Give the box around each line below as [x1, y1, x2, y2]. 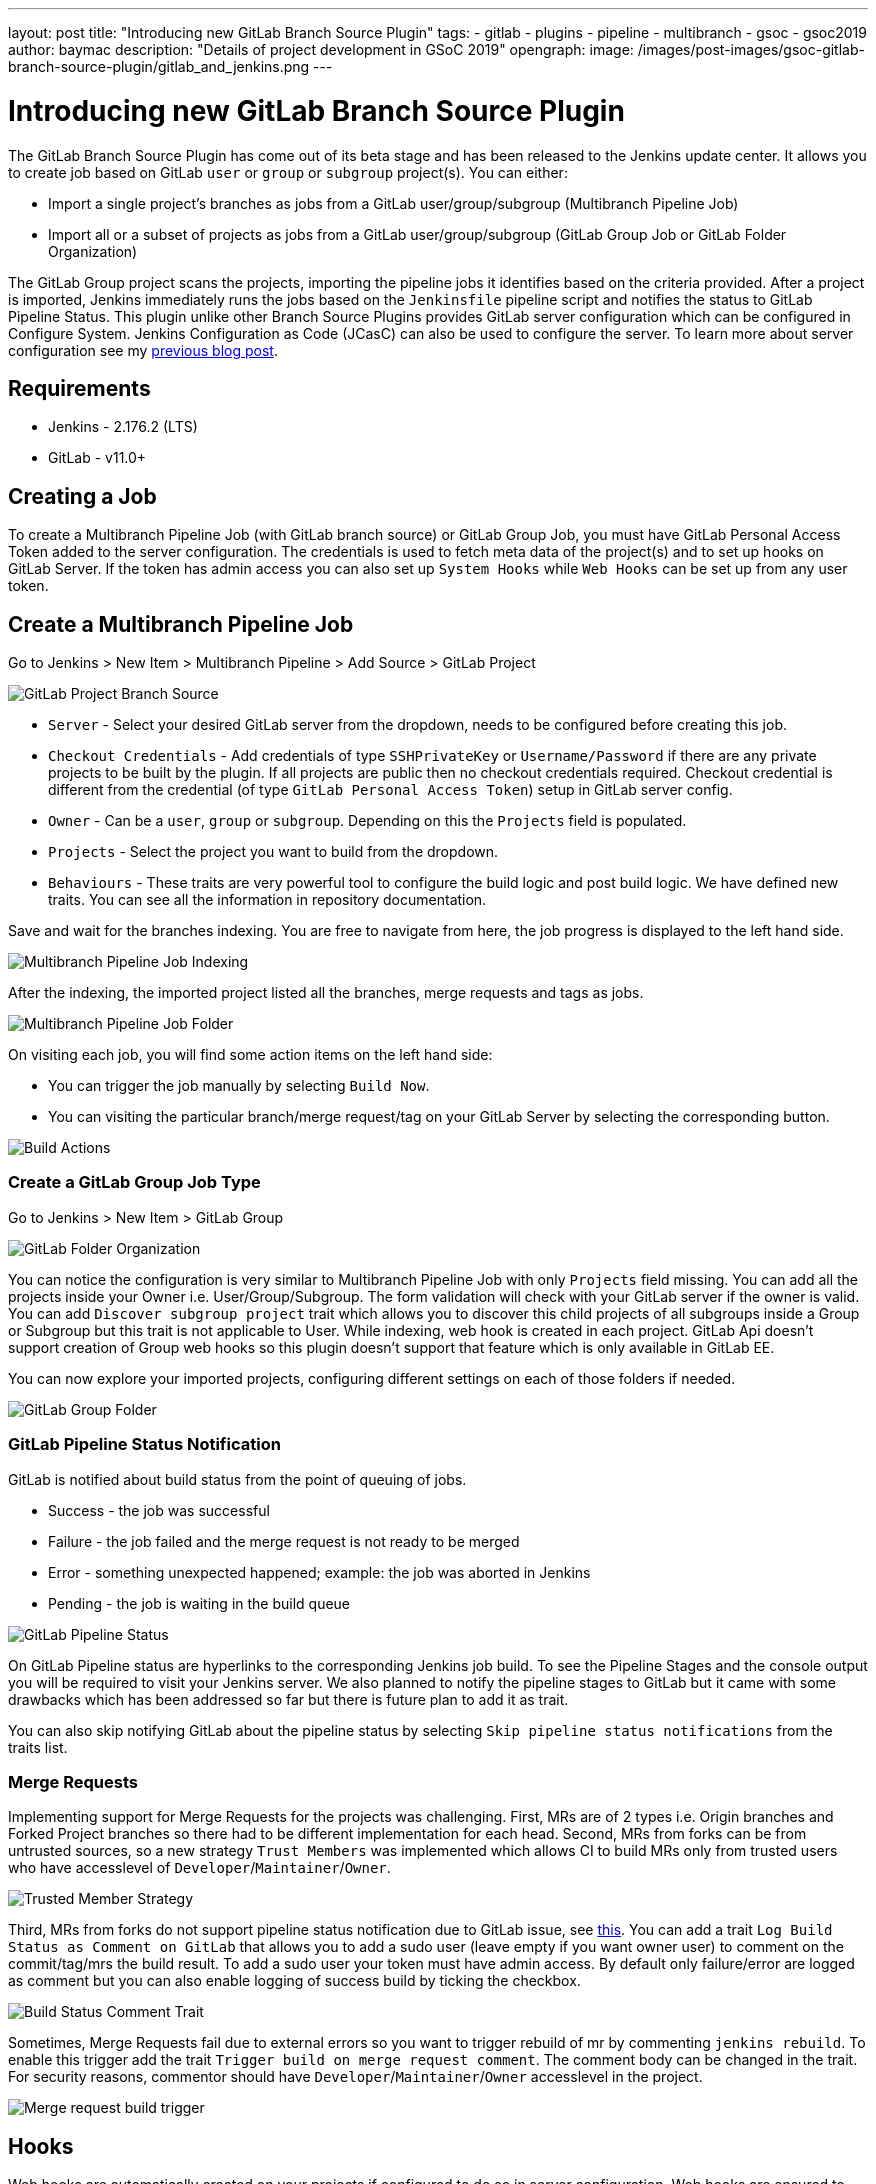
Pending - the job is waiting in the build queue [48, 1594, 351, 1612]
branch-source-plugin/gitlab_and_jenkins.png [8, 58, 310, 75]
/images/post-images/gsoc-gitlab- [637, 41, 865, 58]
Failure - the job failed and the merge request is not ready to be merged [48, 1532, 520, 1550]
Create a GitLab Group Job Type [8, 1172, 261, 1193]
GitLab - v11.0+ [48, 449, 147, 467]
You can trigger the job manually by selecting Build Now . [48, 1077, 430, 1095]
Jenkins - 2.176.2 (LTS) [48, 418, 198, 436]
